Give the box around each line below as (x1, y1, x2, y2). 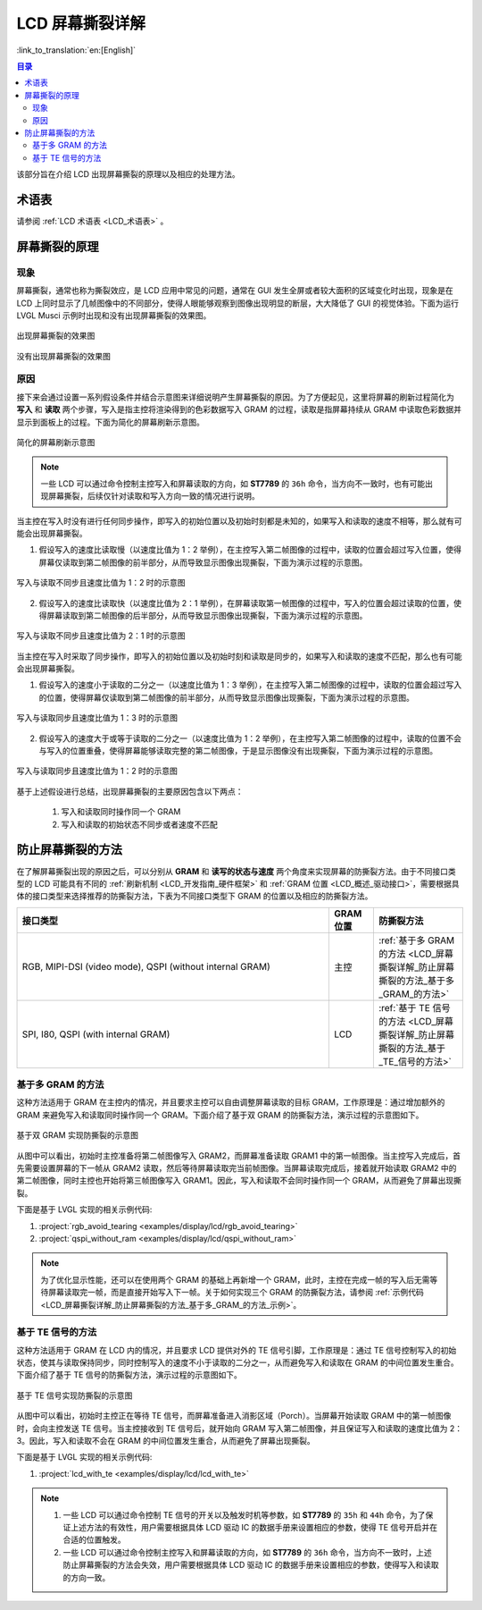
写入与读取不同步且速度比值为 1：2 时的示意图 (16, 577, 187, 588)
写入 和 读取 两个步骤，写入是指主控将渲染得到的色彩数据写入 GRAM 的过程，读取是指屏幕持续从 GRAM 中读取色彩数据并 (16, 404, 462, 415)
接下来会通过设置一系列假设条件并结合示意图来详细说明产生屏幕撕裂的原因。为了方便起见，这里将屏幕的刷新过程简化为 (16, 392, 454, 402)
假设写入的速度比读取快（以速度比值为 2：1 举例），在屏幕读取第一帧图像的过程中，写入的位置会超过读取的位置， (38, 597, 454, 608)
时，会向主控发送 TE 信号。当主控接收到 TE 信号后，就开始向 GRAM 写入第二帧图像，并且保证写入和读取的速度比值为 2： (16, 1422, 463, 1434)
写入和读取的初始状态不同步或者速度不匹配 (61, 819, 218, 830)
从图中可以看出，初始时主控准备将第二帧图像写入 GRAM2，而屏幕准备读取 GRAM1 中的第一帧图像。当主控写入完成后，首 (16, 1150, 461, 1161)
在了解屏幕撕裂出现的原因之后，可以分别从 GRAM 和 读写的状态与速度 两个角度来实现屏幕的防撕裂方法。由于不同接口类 (16, 865, 456, 876)
